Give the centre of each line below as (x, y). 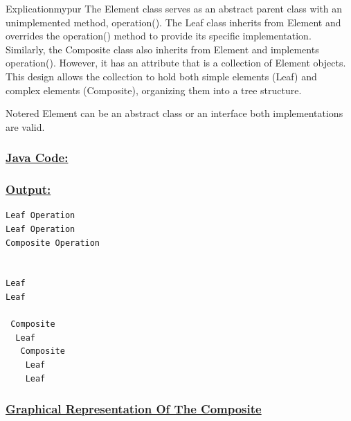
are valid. (25, 126)
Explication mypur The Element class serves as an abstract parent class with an (174, 8)
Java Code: (37, 158)
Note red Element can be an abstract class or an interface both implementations (174, 113)
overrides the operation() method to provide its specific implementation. (159, 36)
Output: (28, 189)
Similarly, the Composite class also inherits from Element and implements (162, 49)
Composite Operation (53, 243)
